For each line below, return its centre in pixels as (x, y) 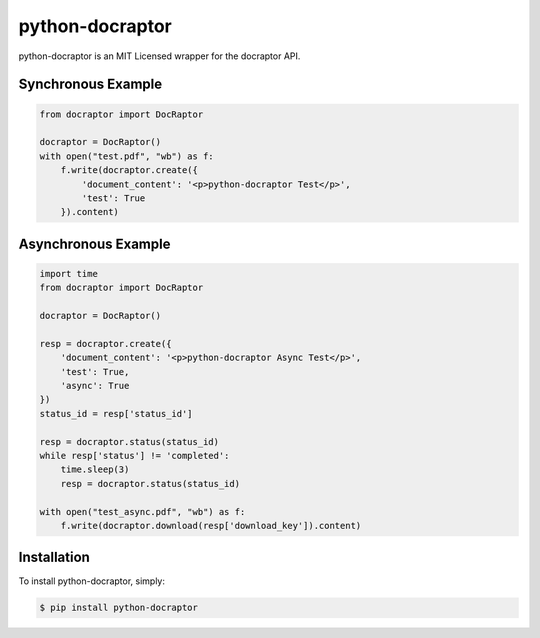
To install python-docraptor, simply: (91, 581)
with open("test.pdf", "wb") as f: (126, 156)
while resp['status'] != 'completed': (134, 455)
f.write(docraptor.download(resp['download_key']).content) (211, 525)
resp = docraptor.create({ (105, 343)
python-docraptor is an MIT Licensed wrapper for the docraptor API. (159, 56)
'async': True (95, 385)
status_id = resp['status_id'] (116, 413)
